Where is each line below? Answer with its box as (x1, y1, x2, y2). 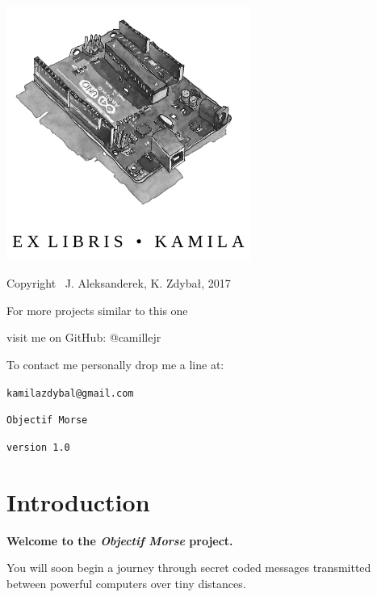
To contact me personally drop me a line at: (6, 356, 224, 373)
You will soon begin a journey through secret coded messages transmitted (6, 559, 371, 576)
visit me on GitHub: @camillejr (6, 329, 161, 346)
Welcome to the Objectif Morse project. (6, 532, 233, 549)
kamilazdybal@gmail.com (6, 387, 134, 399)
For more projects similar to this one (6, 301, 188, 318)
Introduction (6, 485, 150, 518)
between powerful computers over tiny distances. (6, 574, 246, 591)
